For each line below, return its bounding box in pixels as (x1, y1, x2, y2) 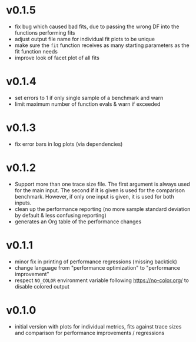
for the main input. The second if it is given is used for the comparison (14, 186, 185, 194)
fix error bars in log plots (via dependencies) (14, 140, 123, 147)
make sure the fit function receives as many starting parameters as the (14, 42, 190, 49)
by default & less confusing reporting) (14, 212, 107, 219)
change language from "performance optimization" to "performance (14, 264, 181, 271)
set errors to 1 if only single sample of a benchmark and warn (14, 94, 164, 101)
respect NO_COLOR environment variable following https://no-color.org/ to (14, 277, 190, 284)
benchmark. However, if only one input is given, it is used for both (14, 193, 175, 200)
